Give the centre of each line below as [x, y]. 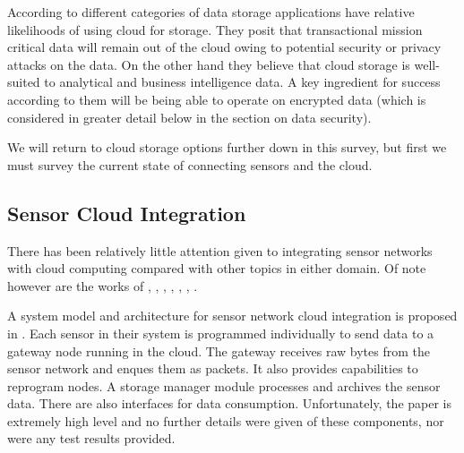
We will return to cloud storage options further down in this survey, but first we [227, 147]
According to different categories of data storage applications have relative [211, 12]
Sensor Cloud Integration [127, 213]
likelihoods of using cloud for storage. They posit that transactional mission [215, 29]
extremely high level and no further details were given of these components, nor [226, 420]
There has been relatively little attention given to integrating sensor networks [220, 250]
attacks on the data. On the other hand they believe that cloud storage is [209, 64]
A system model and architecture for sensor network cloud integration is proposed [232, 316]
